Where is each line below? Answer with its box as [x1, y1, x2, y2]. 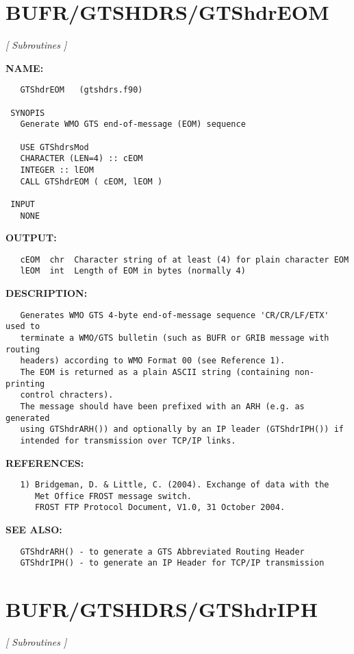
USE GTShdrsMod [20, 142, 89, 152]
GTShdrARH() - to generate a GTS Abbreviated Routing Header [20, 546, 305, 557]
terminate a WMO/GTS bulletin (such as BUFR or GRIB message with [20, 333, 329, 343]
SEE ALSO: [5, 522, 62, 537]
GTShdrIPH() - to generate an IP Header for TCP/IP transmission [20, 558, 325, 568]
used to [5, 322, 40, 332]
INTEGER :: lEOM [20, 165, 94, 175]
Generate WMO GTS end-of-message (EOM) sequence [20, 119, 246, 130]
